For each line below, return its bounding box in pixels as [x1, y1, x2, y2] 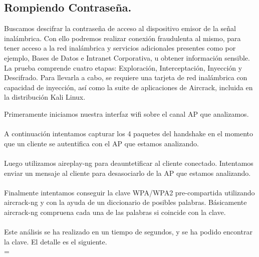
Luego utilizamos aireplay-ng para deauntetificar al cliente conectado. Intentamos [4, 157, 253, 168]
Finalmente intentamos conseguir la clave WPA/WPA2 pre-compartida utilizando [4, 187, 255, 197]
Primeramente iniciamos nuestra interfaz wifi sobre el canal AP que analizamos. [4, 108, 249, 119]
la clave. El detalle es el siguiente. [4, 236, 107, 246]
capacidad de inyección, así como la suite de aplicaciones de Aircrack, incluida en [4, 82, 253, 92]
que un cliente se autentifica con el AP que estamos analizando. [4, 138, 199, 148]
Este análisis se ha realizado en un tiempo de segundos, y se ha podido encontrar [4, 226, 252, 237]
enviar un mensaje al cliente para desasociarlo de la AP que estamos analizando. [4, 167, 251, 178]
